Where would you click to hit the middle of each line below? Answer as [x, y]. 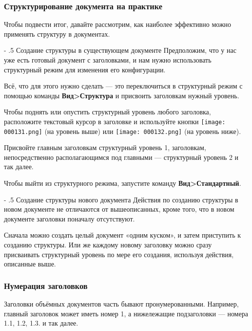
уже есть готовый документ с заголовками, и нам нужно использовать [108, 60]
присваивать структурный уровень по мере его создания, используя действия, [119, 254]
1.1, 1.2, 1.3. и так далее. [41, 323]
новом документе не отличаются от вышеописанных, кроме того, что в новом [119, 209]
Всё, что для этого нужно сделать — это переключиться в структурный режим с [123, 86]
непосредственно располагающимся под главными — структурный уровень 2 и [121, 157]
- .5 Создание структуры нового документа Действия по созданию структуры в [121, 199]
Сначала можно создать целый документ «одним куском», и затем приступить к [122, 235]
